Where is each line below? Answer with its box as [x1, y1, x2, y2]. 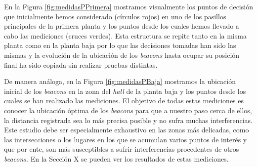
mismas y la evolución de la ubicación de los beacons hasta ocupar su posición [4, 49, 240, 60]
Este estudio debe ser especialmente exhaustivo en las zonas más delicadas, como [4, 125, 249, 135]
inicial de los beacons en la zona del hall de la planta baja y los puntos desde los [4, 85, 246, 96]
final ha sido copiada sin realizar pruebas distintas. [4, 59, 158, 70]
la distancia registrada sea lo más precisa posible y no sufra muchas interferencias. [4, 115, 253, 125]
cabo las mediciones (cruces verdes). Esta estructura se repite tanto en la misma [4, 30, 247, 41]
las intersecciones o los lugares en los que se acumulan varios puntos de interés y [4, 134, 247, 144]
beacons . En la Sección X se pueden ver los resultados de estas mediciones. [4, 153, 229, 164]
